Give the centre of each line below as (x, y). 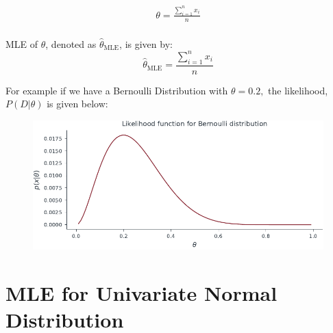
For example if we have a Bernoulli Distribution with (117, 90)
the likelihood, (298, 90)
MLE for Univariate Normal (141, 292)
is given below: (77, 104)
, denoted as (71, 43)
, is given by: (146, 43)
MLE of (22, 43)
